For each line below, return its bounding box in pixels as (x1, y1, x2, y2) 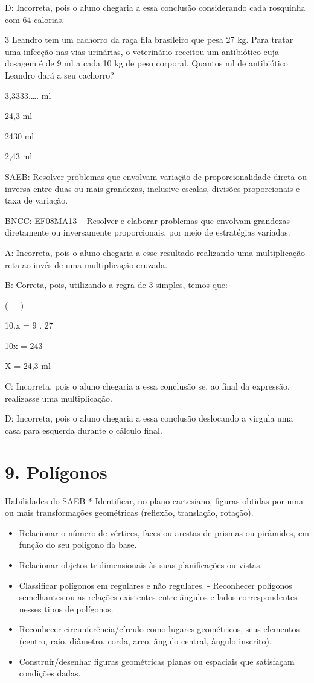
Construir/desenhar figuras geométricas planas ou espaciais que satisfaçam (19, 655, 295, 667)
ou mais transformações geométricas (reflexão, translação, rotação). (5, 506, 254, 519)
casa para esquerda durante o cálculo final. (5, 423, 162, 436)
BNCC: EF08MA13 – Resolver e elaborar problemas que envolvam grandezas (5, 214, 290, 226)
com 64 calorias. (5, 13, 65, 25)
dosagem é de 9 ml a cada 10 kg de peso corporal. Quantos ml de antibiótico (5, 57, 288, 69)
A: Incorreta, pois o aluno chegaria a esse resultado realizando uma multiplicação (5, 246, 306, 258)
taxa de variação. (5, 194, 68, 207)
